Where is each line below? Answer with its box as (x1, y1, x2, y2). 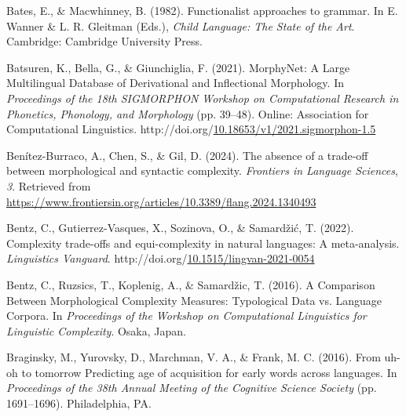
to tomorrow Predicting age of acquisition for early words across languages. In (21, 364, 397, 380)
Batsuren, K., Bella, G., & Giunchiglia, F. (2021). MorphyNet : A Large (6, 59, 350, 75)
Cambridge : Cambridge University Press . (6, 33, 203, 49)
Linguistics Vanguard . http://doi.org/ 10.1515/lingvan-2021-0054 (6, 250, 315, 267)
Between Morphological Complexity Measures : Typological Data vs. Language (6, 292, 382, 308)
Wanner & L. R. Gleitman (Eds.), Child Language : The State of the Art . (6, 17, 355, 34)
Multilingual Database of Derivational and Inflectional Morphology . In (6, 74, 345, 91)
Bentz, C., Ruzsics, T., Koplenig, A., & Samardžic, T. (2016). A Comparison (6, 276, 375, 292)
